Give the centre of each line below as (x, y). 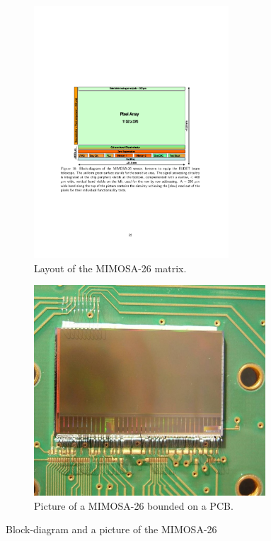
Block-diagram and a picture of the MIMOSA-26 (111, 529)
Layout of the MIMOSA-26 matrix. (110, 268)
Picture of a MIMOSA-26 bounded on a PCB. (134, 505)
